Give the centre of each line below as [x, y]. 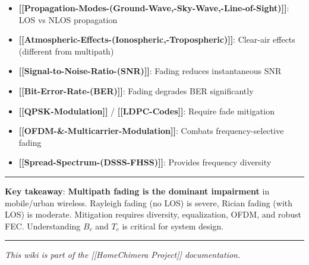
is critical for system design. [173, 226]
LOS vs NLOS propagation [68, 19]
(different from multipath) [66, 51]
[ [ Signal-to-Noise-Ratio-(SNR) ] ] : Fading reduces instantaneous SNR [150, 71]
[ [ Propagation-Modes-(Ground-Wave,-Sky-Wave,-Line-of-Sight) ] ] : [154, 8]
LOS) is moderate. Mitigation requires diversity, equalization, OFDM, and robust [153, 214]
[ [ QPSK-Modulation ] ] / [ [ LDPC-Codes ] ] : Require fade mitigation [146, 111]
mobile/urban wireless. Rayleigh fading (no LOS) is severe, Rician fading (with [149, 202]
